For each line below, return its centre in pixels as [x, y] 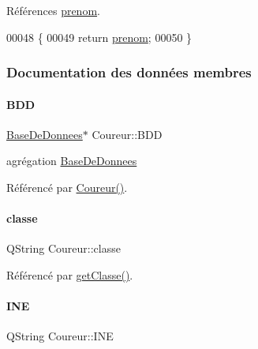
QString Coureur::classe [64, 248]
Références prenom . [53, 10]
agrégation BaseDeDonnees [72, 161]
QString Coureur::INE [60, 336]
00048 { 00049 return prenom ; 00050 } [99, 37]
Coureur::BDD [127, 134]
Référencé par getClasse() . [70, 275]
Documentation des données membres [129, 72]
